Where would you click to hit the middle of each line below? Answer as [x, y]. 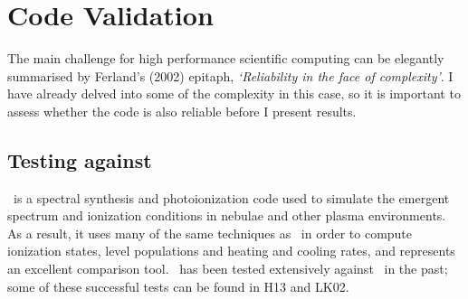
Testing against [80, 159]
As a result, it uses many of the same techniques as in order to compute [210, 233]
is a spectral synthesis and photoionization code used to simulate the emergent [231, 197]
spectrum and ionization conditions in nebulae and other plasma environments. [227, 215]
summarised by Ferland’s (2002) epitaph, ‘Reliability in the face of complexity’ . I [230, 75]
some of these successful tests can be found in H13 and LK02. [178, 286]
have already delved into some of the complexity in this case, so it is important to [234, 93]
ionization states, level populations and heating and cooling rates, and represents [231, 251]
